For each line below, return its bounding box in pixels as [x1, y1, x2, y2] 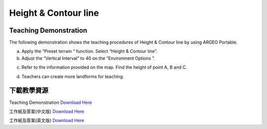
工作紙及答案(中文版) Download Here [9, 108, 85, 114]
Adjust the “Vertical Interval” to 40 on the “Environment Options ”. [21, 55, 155, 61]
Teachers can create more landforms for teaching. [21, 73, 124, 79]
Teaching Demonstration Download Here [9, 99, 92, 105]
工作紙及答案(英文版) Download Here [9, 118, 85, 124]
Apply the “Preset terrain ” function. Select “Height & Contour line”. [21, 48, 158, 54]
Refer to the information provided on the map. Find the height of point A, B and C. [21, 64, 187, 70]
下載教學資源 [9, 86, 48, 95]
